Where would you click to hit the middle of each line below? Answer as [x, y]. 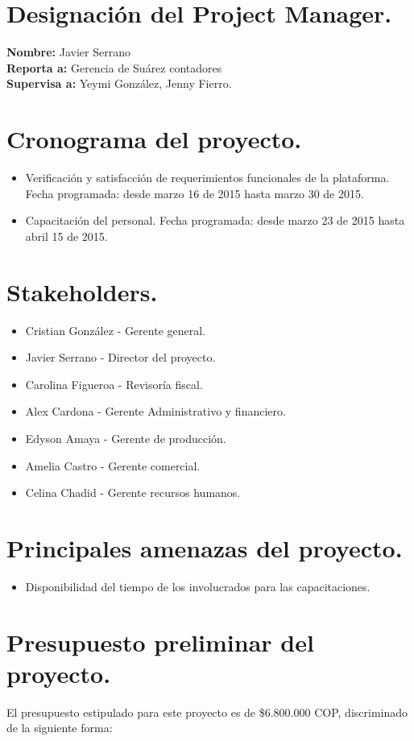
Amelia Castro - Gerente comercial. [113, 465]
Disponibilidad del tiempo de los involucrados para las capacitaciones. [198, 586]
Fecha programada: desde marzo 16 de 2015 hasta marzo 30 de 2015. [195, 193]
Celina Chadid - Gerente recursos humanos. [133, 493]
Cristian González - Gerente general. [115, 330]
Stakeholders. [82, 291]
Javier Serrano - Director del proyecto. [120, 357]
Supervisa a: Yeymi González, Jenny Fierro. [119, 83]
